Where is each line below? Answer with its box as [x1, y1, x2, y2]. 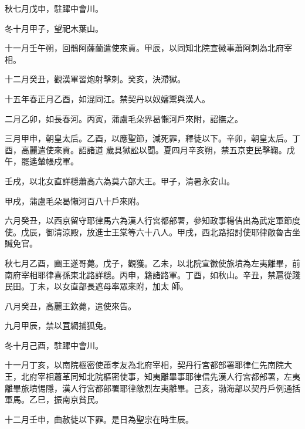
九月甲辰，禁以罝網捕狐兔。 [5, 319, 111, 332]
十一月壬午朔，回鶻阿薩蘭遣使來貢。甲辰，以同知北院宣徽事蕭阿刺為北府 [5, 42, 284, 54]
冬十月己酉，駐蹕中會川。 [5, 339, 103, 351]
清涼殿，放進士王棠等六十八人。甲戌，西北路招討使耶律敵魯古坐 [53, 225, 300, 238]
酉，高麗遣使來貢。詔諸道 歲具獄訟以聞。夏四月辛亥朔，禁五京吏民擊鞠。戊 [5, 143, 295, 156]
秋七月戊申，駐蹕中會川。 [5, 2, 103, 14]
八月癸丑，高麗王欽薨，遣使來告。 [5, 299, 136, 312]
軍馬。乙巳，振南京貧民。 [5, 393, 103, 406]
